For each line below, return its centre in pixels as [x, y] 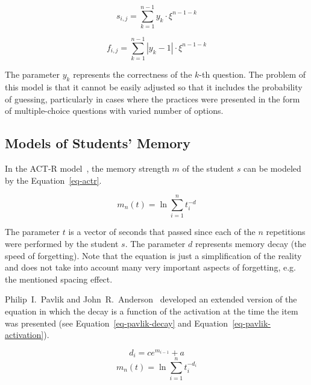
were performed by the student [62, 243]
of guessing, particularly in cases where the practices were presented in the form [152, 99]
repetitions [286, 232]
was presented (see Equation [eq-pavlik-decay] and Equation [117, 323]
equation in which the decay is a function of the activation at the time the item [152, 311]
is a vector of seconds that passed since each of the [162, 232]
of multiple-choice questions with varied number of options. [114, 111]
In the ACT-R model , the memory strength [87, 168]
